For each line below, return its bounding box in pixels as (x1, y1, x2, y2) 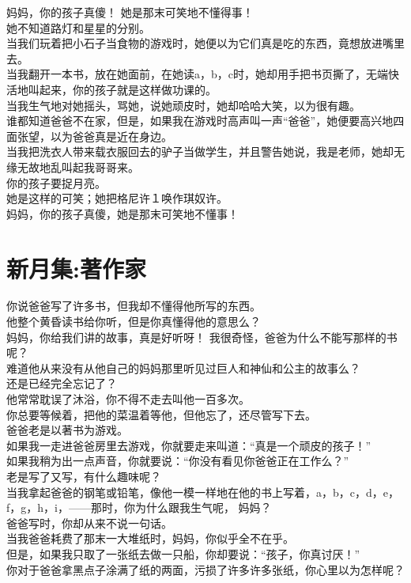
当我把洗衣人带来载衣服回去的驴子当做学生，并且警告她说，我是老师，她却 (6, 143, 394, 160)
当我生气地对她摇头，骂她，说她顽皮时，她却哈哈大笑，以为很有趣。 (6, 97, 360, 113)
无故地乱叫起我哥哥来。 (17, 158, 139, 175)
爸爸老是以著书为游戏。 (6, 422, 128, 438)
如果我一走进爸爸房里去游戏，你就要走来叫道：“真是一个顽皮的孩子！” (6, 437, 371, 453)
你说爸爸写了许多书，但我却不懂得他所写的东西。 (6, 297, 261, 314)
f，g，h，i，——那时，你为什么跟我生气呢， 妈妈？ (6, 499, 272, 516)
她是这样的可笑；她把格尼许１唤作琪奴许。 (6, 190, 228, 206)
